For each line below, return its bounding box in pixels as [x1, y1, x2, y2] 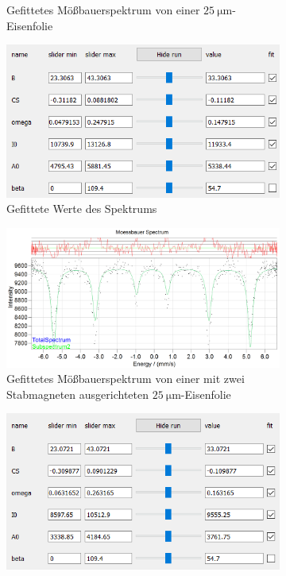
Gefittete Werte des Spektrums [6, 200, 157, 217]
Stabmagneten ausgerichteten [6, 385, 149, 402]
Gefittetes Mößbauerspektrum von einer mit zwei [6, 370, 245, 387]
